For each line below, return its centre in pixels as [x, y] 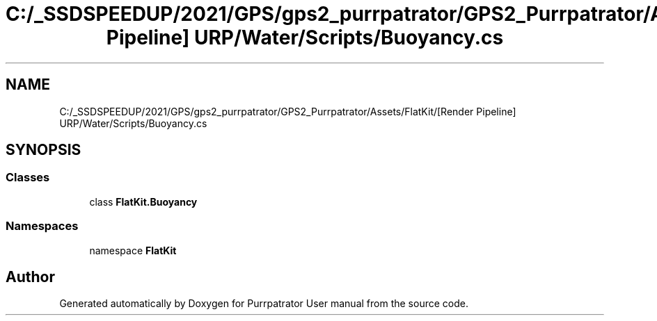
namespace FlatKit [133, 250]
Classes [28, 178]
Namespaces [42, 226]
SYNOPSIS [43, 150]
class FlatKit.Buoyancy [143, 201]
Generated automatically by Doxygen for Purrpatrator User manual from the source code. [264, 304]
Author [30, 277]
